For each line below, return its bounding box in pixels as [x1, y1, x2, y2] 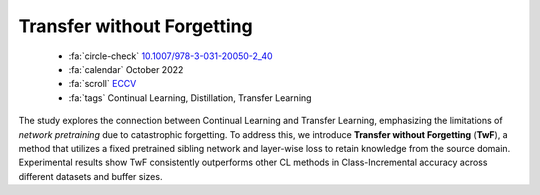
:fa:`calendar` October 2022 [68, 63, 184, 75]
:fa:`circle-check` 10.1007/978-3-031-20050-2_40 [68, 50, 274, 62]
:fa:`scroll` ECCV [68, 78, 137, 90]
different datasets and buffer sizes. [18, 170, 163, 182]
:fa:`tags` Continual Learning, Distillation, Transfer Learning [68, 91, 312, 104]
